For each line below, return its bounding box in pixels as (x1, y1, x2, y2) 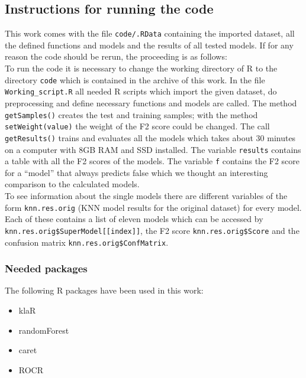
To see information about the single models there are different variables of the (5, 190, 288, 202)
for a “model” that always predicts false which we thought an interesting (5, 166, 268, 178)
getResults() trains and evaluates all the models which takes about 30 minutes (5, 131, 296, 144)
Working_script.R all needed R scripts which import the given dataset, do (5, 85, 277, 97)
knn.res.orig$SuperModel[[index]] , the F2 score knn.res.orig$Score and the (5, 224, 299, 236)
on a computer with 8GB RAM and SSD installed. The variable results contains (5, 143, 301, 155)
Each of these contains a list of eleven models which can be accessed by (5, 213, 263, 225)
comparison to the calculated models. (5, 178, 140, 190)
